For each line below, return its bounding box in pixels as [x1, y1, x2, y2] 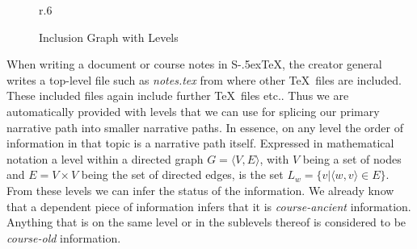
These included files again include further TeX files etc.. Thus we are [6, 87, 349, 104]
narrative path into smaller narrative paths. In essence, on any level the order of [6, 118, 403, 135]
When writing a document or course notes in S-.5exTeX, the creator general [6, 56, 382, 73]
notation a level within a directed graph [6, 150, 204, 167]
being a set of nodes [302, 150, 402, 167]
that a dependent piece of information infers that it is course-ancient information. [6, 197, 411, 214]
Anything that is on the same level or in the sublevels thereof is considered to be [6, 214, 406, 230]
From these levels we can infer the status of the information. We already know [6, 181, 394, 198]
